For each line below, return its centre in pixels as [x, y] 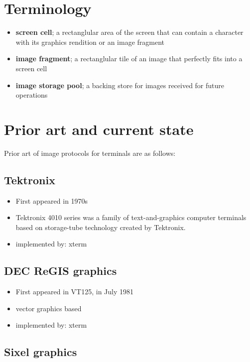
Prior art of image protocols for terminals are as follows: [90, 153]
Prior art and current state [99, 129]
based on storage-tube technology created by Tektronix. [101, 227]
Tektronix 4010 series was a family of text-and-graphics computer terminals [131, 217]
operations [32, 95]
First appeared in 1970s [52, 200]
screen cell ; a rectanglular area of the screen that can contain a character [129, 32]
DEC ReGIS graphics [61, 271]
